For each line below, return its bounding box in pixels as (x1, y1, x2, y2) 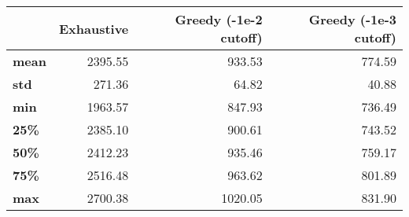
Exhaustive (58, 19, 129, 38)
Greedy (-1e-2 (175, 10, 263, 28)
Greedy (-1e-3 (308, 10, 396, 28)
